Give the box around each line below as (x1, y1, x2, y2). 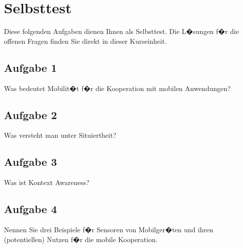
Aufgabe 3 (4, 154, 57, 169)
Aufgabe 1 (4, 60, 57, 75)
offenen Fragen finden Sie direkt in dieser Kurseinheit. (4, 35, 167, 46)
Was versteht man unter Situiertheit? (4, 130, 116, 140)
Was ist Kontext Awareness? (4, 177, 90, 187)
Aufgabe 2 (4, 107, 57, 122)
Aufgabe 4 (4, 201, 57, 217)
